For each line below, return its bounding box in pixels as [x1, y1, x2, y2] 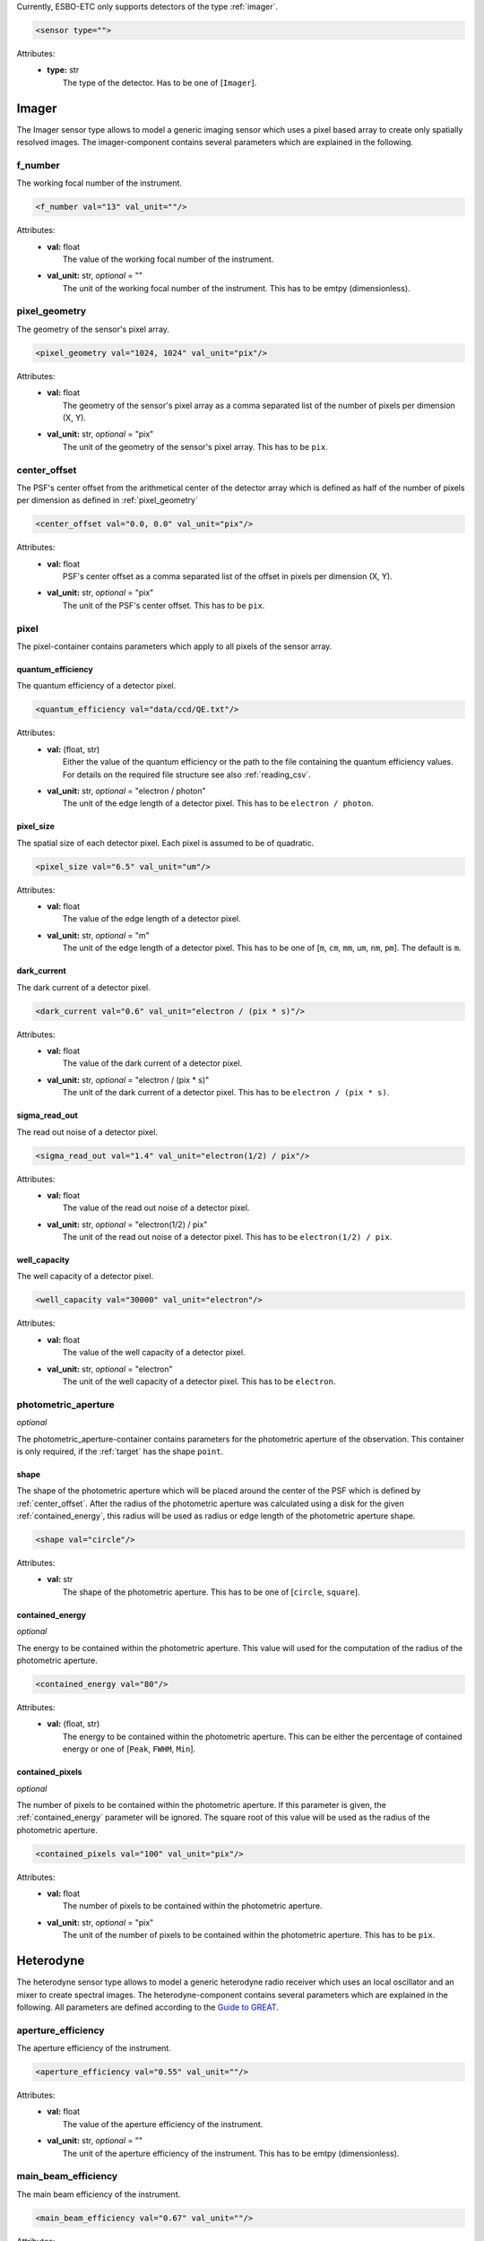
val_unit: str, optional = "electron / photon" [47, 785, 206, 796]
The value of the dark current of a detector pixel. [63, 1058, 243, 1069]
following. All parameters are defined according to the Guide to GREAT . [16, 2002, 280, 2012]
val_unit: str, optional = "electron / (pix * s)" [47, 1074, 210, 1085]
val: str [47, 1574, 73, 1585]
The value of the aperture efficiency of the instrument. [63, 2118, 264, 2129]
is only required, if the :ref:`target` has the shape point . [16, 1446, 224, 1457]
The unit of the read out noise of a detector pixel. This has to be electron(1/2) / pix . [63, 1232, 393, 1242]
